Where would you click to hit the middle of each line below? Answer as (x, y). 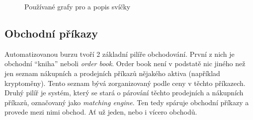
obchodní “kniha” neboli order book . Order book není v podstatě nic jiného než (125, 63)
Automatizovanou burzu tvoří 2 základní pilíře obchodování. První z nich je (120, 54)
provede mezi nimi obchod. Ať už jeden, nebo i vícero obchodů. (101, 112)
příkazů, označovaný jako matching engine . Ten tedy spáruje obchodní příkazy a (127, 102)
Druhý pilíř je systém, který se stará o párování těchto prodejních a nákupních (124, 93)
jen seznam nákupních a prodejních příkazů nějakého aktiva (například (112, 73)
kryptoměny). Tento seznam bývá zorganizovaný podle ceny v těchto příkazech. (125, 83)
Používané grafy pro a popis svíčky (78, 6)
